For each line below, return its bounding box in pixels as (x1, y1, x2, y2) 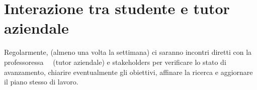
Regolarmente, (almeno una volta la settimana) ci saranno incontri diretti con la (4, 47, 252, 57)
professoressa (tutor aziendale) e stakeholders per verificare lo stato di (4, 56, 226, 67)
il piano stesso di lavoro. (4, 76, 78, 87)
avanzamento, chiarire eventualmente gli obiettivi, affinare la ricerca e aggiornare (4, 66, 253, 77)
